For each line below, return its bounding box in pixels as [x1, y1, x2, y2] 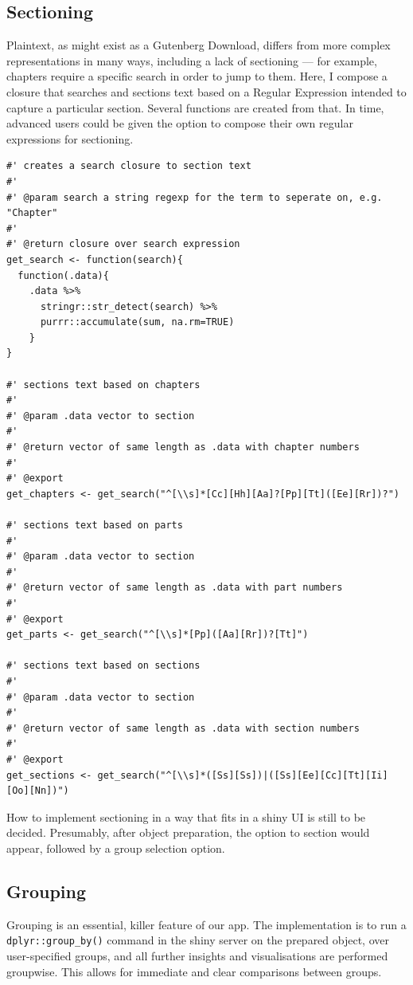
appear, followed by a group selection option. [6, 839, 225, 856]
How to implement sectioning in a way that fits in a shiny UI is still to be [6, 808, 366, 825]
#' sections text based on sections [6, 660, 201, 672]
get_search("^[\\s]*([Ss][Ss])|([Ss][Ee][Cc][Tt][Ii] [97, 769, 388, 781]
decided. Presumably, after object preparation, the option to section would [6, 824, 370, 841]
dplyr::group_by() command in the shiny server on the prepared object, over [6, 932, 389, 948]
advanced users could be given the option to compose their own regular [6, 115, 353, 131]
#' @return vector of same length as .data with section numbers [6, 722, 360, 734]
